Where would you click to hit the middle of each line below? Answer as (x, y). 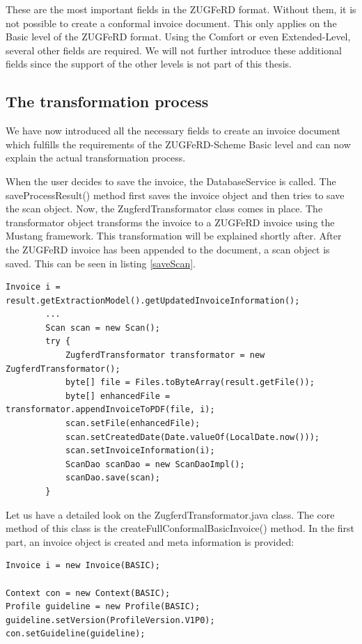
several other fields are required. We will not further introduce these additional (174, 50)
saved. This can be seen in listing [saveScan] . (101, 263)
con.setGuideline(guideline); (76, 634)
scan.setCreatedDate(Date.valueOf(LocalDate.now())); (192, 437)
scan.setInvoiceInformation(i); (140, 451)
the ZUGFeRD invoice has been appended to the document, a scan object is (168, 249)
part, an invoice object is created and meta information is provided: (150, 541)
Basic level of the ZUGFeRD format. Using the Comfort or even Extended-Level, (178, 37)
